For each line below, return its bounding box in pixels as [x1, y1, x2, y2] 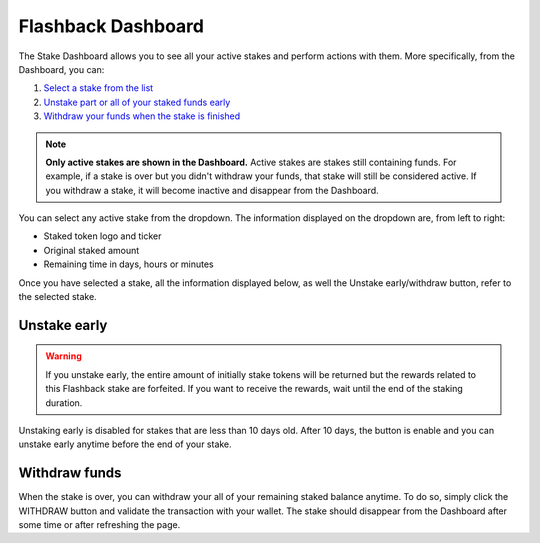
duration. [45, 396, 83, 409]
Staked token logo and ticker [43, 230, 162, 242]
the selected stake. [18, 291, 97, 303]
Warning [45, 350, 82, 362]
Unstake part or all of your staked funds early [43, 96, 231, 108]
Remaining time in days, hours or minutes [43, 258, 214, 270]
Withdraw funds [18, 465, 122, 482]
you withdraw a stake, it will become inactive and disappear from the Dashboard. [45, 184, 379, 196]
